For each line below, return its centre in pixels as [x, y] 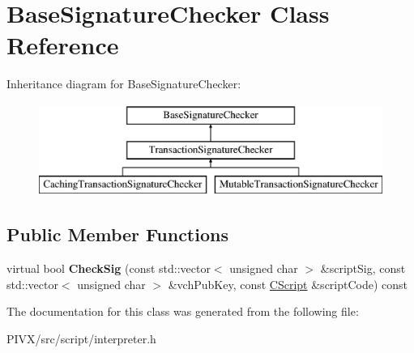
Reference [63, 45]
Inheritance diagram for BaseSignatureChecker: [124, 84]
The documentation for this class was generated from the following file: [183, 311]
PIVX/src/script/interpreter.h [81, 338]
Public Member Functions [117, 234]
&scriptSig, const [363, 268]
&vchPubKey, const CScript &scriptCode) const [288, 284]
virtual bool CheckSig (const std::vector [109, 268]
